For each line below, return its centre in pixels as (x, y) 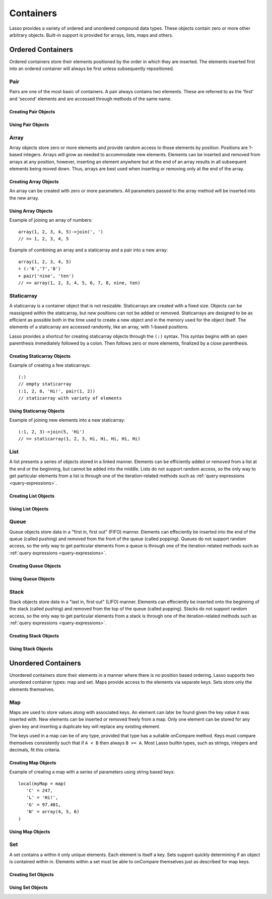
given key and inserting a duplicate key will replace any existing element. (85, 726)
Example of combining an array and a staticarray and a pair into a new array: (89, 250)
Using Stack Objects (31, 649)
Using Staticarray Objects (37, 411)
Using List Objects (29, 508)
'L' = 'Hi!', (42, 798)
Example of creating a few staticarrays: (50, 365)
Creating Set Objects (31, 875)
